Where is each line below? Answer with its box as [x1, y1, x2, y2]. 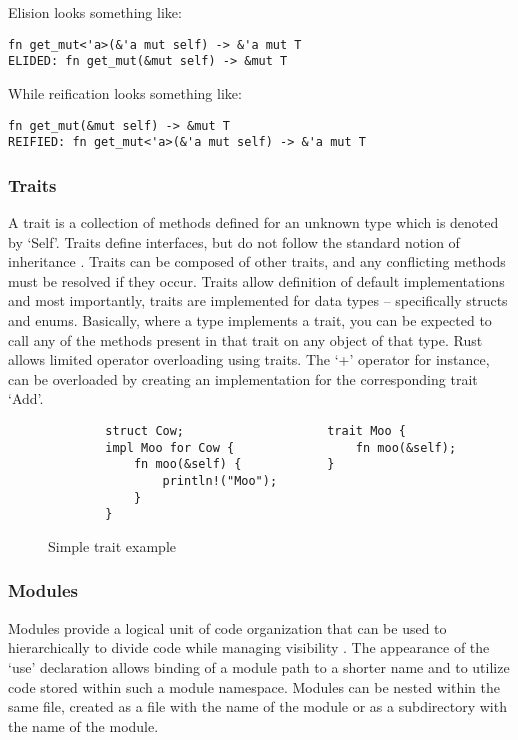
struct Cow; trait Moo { [105, 423, 406, 438]
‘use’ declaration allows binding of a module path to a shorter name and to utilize [8, 656, 510, 677]
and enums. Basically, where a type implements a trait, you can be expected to [8, 310, 492, 330]
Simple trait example [48, 535, 176, 556]
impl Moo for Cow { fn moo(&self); [105, 440, 457, 455]
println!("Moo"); [162, 473, 278, 488]
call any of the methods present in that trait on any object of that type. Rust [8, 329, 483, 350]
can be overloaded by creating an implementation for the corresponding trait [8, 368, 478, 389]
